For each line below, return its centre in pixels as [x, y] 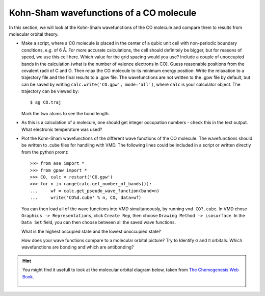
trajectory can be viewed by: [50, 91]
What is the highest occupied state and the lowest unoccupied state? [91, 231]
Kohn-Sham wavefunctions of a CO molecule [103, 13]
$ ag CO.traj [46, 102]
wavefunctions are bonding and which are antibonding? [78, 247]
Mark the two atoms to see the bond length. [66, 113]
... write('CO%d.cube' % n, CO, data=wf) [86, 198]
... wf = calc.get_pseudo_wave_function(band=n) [95, 191]
